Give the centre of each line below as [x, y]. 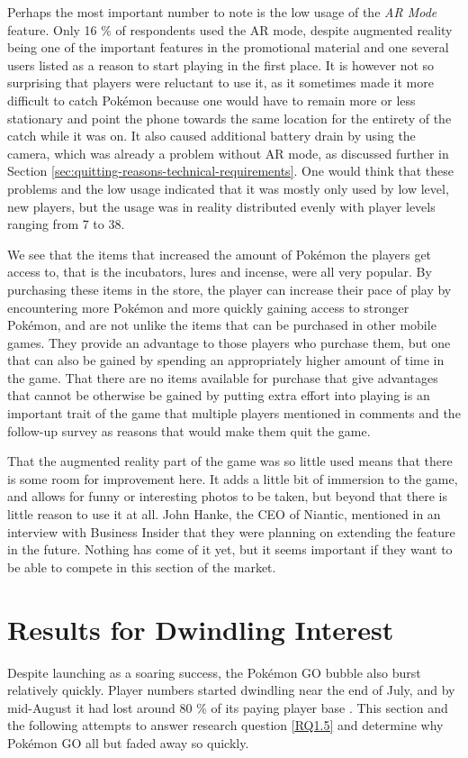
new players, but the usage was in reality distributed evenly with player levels [221, 206]
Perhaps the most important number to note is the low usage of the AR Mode [222, 12]
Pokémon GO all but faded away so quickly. [128, 742]
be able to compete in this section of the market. [142, 566]
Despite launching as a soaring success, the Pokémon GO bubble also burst [214, 672]
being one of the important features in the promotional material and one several [228, 47]
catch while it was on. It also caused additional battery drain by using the [211, 136]
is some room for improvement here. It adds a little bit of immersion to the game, [233, 478]
